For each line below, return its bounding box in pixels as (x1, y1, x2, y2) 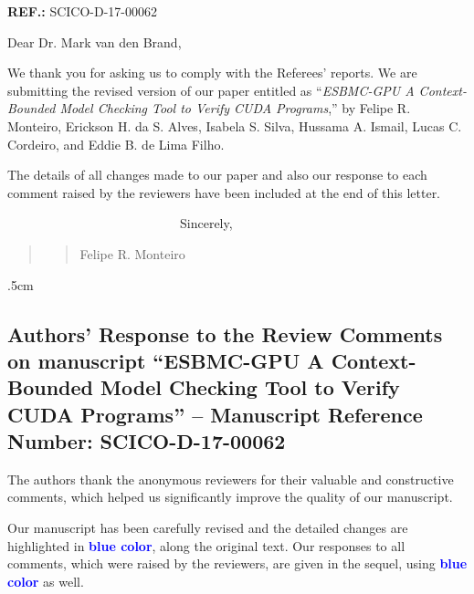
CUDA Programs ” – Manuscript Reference (7, 400, 423, 428)
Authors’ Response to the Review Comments (7, 319, 443, 348)
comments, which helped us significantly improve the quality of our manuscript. (7, 487, 453, 506)
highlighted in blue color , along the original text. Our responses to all (7, 536, 406, 555)
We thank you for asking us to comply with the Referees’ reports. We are (7, 63, 417, 82)
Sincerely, (179, 214, 233, 233)
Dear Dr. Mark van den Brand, (7, 32, 182, 51)
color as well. (7, 571, 84, 590)
